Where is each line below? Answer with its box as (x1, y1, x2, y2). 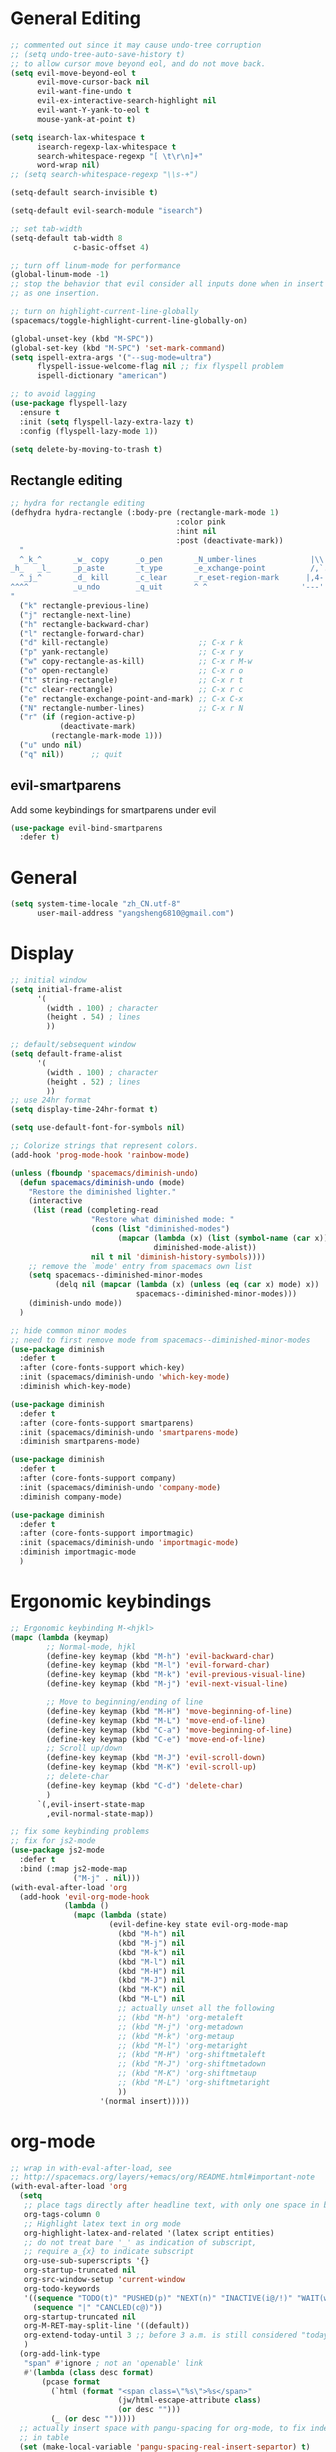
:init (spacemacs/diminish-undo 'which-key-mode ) (19, 1372, 230, 1382)
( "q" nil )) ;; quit (19, 749, 123, 759)
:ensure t (19, 407, 60, 417)
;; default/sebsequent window (10, 1040, 137, 1050)
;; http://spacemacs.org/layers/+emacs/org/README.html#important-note (10, 2172, 315, 2182)
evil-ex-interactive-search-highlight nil (36, 96, 217, 106)
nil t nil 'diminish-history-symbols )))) (90, 1252, 267, 1262)
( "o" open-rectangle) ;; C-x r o (19, 666, 244, 676)
